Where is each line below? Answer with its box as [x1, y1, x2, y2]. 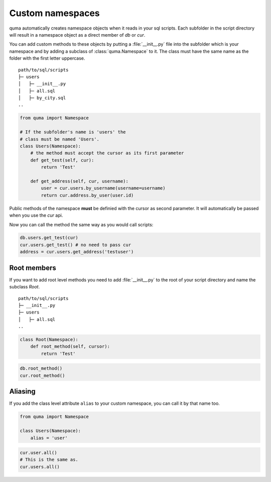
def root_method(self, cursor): [30, 344, 110, 350]
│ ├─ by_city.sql [18, 95, 66, 101]
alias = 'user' [30, 435, 68, 441]
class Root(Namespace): [20, 337, 79, 343]
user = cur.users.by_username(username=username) [41, 186, 166, 191]
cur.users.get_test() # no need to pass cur [20, 242, 131, 248]
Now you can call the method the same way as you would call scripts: [9, 221, 154, 228]
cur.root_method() [20, 373, 65, 378]
